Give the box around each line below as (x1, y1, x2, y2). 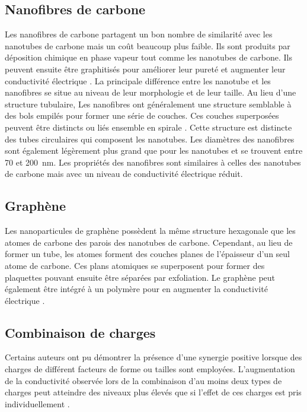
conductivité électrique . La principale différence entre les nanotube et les (5, 74, 271, 87)
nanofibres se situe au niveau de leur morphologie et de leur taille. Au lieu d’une (5, 86, 296, 99)
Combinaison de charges (5, 323, 156, 341)
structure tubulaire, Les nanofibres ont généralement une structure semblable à (5, 97, 292, 110)
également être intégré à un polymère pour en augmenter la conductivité (5, 283, 268, 295)
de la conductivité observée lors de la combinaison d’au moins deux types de (5, 374, 282, 386)
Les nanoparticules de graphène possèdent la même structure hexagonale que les (5, 224, 296, 237)
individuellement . (5, 397, 70, 410)
